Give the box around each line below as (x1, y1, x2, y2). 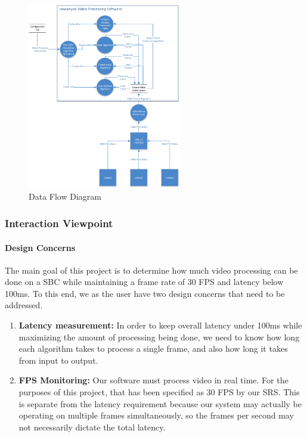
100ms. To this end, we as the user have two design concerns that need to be (5, 287, 285, 299)
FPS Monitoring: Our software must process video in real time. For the (18, 374, 289, 386)
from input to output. (18, 354, 98, 366)
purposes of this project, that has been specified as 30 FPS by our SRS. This (18, 386, 300, 398)
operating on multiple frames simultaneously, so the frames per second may (18, 409, 294, 421)
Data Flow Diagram (29, 190, 101, 203)
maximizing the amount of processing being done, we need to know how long (18, 330, 300, 343)
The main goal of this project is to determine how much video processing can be (5, 264, 298, 276)
